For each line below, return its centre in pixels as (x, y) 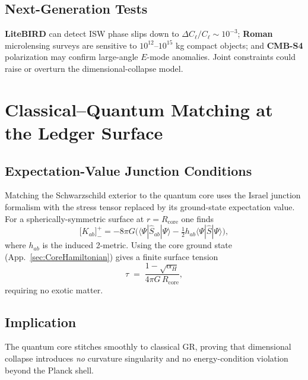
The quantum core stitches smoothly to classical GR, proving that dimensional (148, 346)
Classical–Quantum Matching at (139, 109)
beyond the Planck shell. (50, 370)
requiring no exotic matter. (54, 289)
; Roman (255, 34)
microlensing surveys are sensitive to (71, 45)
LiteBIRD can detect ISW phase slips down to (92, 34)
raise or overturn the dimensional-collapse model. (94, 68)
